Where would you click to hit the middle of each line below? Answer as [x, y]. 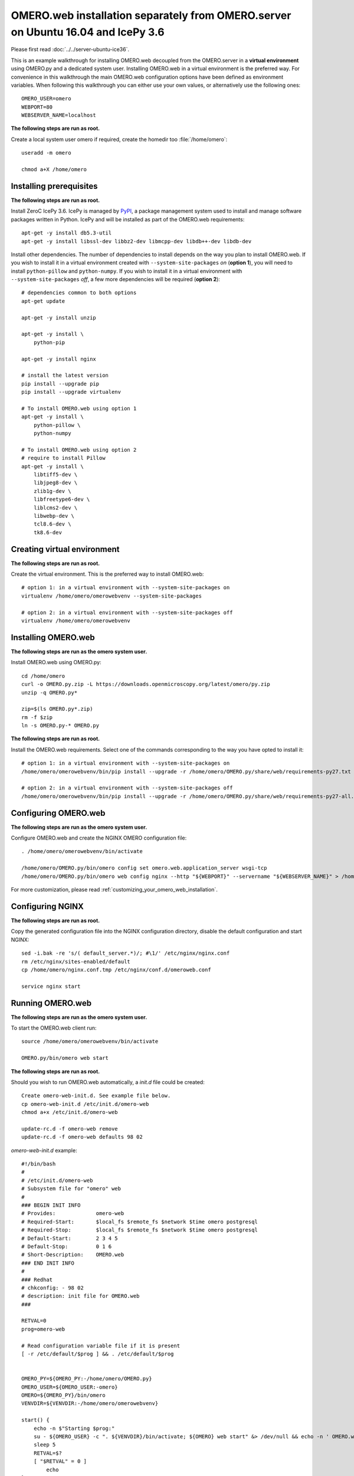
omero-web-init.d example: [44, 1150]
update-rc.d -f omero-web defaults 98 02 [82, 1137]
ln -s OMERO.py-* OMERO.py [60, 726]
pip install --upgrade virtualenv [71, 392]
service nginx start [51, 986]
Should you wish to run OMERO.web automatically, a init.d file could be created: [108, 1082]
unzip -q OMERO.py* [50, 693]
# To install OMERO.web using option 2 [79, 450]
